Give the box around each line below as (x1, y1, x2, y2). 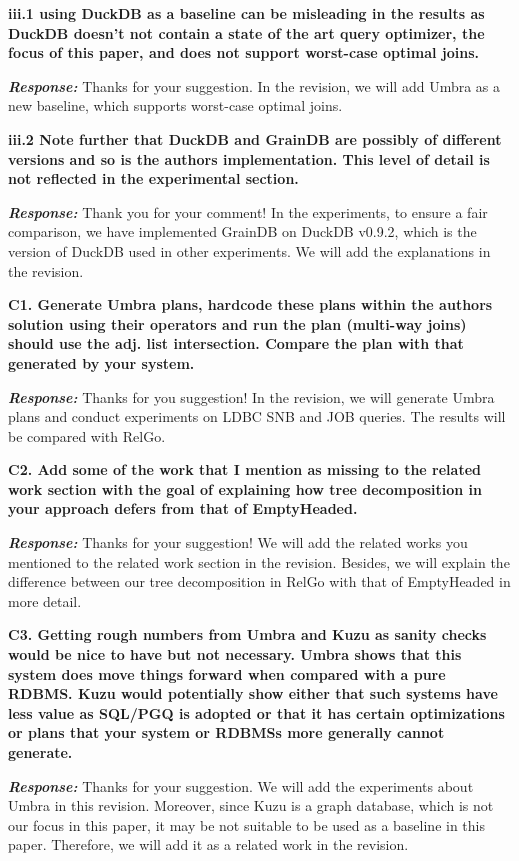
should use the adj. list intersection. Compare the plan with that (8, 333, 464, 354)
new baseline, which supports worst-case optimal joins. (8, 95, 343, 116)
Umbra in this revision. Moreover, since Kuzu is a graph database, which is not (8, 795, 494, 816)
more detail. (8, 590, 82, 611)
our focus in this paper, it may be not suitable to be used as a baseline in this (8, 814, 486, 835)
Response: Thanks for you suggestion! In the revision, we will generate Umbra (8, 386, 495, 407)
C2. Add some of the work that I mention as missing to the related (8, 459, 481, 480)
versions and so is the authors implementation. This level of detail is (8, 148, 490, 169)
